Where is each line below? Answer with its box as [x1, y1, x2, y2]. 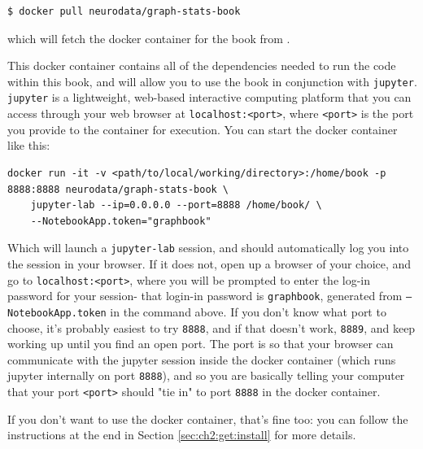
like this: [7, 137, 50, 154]
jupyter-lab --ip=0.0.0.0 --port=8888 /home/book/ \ [30, 199, 322, 211]
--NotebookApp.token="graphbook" [30, 215, 211, 227]
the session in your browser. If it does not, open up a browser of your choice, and [7, 255, 412, 272]
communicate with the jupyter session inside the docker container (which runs [7, 351, 396, 368]
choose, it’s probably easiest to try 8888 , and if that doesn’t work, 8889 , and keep [7, 319, 416, 336]
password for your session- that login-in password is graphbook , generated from [7, 287, 403, 304]
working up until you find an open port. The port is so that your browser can [7, 335, 394, 352]
